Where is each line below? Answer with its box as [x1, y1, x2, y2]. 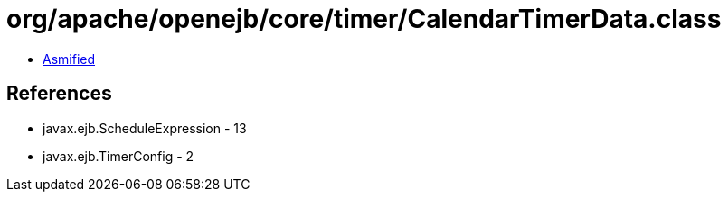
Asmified [43, 50, 96, 67]
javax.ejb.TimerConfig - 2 [43, 148, 194, 164]
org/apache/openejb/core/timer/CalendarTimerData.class [6, 4, 722, 34]
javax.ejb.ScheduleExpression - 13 [43, 120, 247, 136]
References [6, 82, 112, 105]
